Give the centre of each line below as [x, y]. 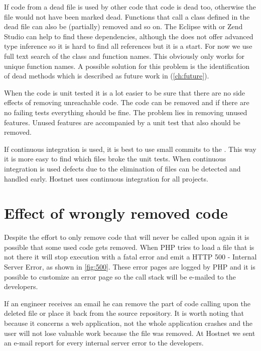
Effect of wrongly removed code [116, 213]
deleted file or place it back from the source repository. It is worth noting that [124, 313]
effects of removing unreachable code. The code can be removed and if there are [127, 102]
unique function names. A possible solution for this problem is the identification [127, 66]
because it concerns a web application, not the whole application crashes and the [128, 323]
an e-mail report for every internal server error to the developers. [104, 343]
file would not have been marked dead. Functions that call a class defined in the [127, 16]
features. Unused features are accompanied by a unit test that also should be [122, 122]
